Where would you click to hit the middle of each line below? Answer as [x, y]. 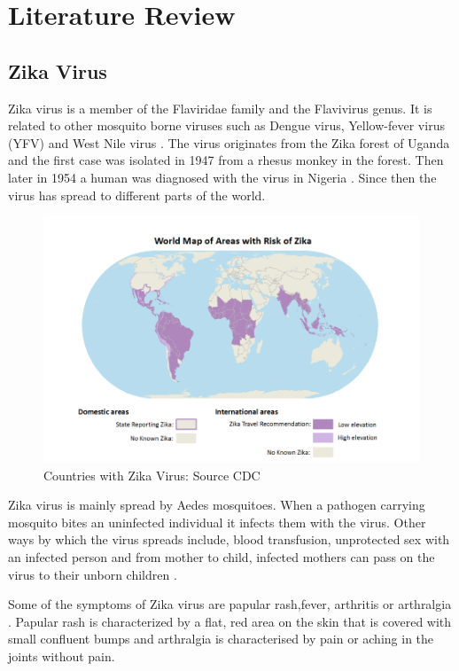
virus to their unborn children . [93, 574]
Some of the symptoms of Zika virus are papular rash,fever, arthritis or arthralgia [230, 604]
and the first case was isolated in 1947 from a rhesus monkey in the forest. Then [226, 160]
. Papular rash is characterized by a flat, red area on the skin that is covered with [230, 621]
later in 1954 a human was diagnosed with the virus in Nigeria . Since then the [222, 177]
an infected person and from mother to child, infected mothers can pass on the [222, 557]
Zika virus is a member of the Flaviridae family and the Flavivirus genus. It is [220, 108]
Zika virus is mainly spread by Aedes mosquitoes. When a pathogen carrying [217, 505]
